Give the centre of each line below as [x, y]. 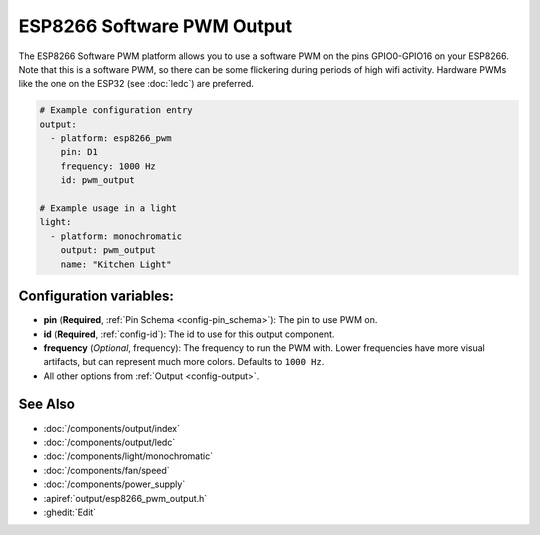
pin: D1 [79, 152]
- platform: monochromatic [116, 236]
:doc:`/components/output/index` [111, 428]
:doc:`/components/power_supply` [114, 484]
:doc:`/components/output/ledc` [109, 442]
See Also [46, 404]
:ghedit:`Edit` [70, 512]
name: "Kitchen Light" [116, 264]
